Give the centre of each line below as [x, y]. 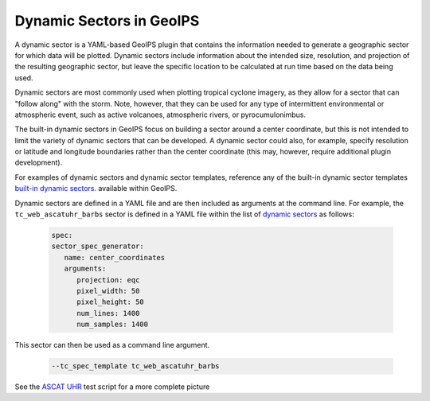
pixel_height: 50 [111, 302]
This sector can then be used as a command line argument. [112, 345]
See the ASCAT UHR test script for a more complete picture [112, 387]
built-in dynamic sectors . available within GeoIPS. [96, 189]
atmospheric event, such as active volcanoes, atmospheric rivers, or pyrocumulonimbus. [160, 115]
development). [39, 162]
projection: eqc [108, 280]
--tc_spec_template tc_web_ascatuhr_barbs [135, 366]
